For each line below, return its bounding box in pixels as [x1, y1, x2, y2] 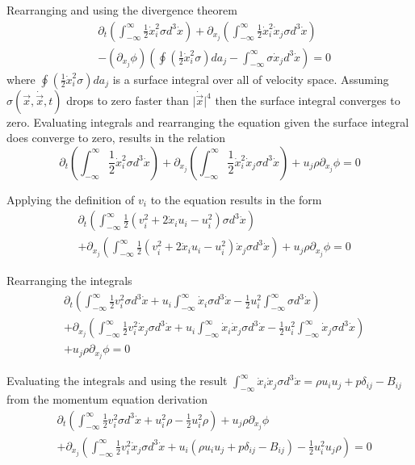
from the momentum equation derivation [6, 391, 207, 408]
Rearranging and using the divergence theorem [6, 2, 237, 18]
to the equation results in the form [150, 191, 322, 207]
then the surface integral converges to [215, 91, 400, 108]
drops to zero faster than [66, 91, 189, 108]
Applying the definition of [6, 191, 135, 207]
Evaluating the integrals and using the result [6, 372, 228, 389]
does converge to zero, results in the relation [6, 129, 226, 146]
